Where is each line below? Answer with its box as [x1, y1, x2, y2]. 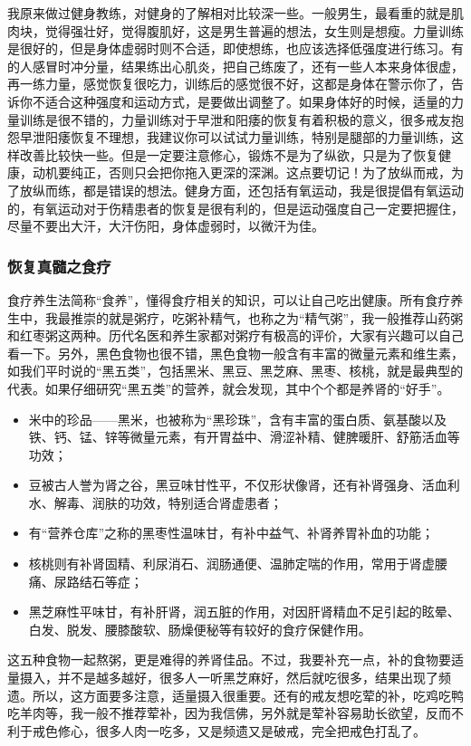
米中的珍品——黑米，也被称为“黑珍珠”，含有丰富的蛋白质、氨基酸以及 [28, 409, 447, 428]
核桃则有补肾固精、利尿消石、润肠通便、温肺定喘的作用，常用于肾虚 [28, 554, 435, 573]
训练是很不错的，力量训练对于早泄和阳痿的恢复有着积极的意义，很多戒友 [19, 110, 451, 129]
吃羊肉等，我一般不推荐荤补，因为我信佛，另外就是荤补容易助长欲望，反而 [7, 703, 451, 722]
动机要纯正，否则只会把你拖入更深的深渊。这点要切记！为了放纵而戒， [32, 163, 451, 182]
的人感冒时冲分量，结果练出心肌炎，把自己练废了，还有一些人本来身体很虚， [7, 56, 464, 75]
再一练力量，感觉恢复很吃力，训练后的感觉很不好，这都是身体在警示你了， [7, 74, 451, 93]
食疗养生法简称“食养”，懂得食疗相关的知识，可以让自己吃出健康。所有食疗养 [7, 290, 464, 309]
